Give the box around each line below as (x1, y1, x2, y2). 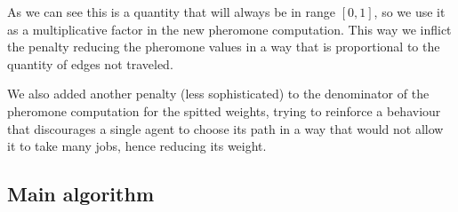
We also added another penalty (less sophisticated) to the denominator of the (7, 84, 430, 103)
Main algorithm (7, 180, 154, 208)
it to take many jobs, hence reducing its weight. (7, 137, 267, 155)
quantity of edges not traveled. (7, 54, 173, 73)
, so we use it (374, 3, 446, 20)
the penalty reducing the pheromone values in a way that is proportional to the (7, 37, 440, 56)
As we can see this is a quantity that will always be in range (7, 3, 336, 20)
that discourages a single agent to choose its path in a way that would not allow (7, 119, 444, 137)
